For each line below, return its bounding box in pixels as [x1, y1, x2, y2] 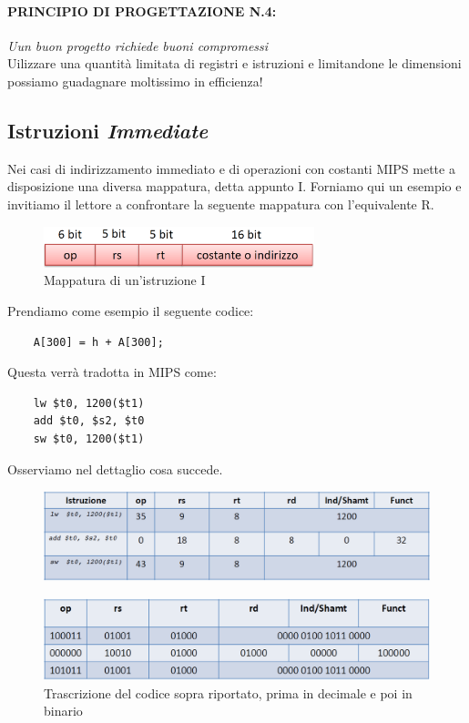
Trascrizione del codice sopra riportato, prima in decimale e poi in [44, 683, 413, 702]
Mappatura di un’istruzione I [44, 270, 206, 290]
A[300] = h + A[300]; [33, 335, 164, 349]
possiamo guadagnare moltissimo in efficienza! [7, 71, 263, 90]
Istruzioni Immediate [7, 116, 209, 144]
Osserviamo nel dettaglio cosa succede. [7, 459, 223, 478]
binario [44, 701, 83, 720]
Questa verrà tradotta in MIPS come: [7, 362, 217, 382]
